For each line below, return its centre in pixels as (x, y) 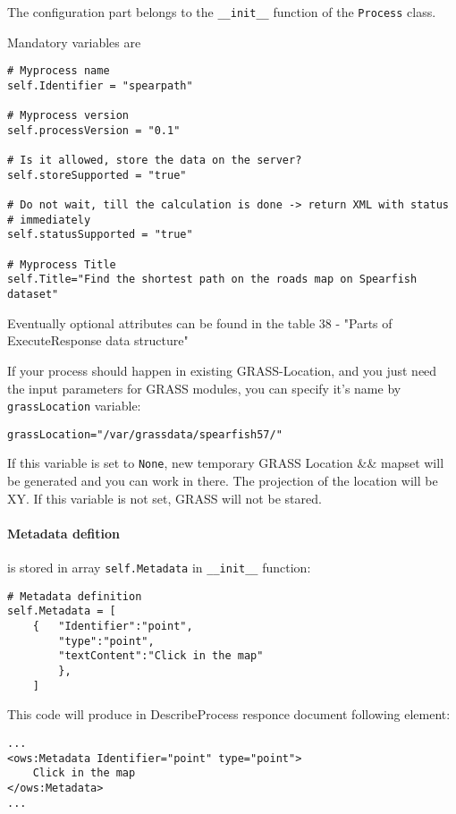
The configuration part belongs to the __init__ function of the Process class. (222, 12)
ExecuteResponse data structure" (98, 340)
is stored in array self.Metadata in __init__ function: (159, 568)
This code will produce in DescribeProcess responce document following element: (229, 714)
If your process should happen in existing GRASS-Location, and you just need (222, 370)
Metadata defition (63, 533)
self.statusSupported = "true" (100, 235)
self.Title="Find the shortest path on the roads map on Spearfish (212, 280)
